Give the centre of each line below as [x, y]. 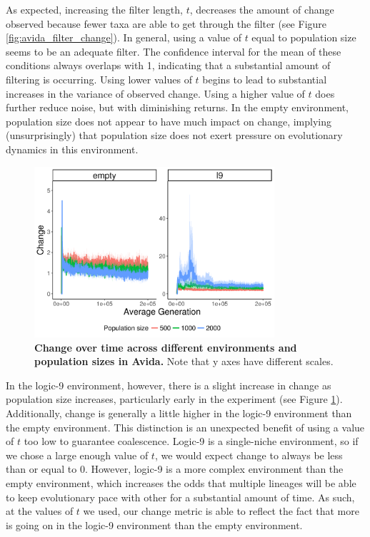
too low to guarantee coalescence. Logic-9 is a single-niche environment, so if [191, 441]
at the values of [40, 511]
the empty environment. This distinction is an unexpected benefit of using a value [185, 427]
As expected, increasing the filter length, [94, 9]
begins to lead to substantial [265, 79]
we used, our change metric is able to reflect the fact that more [221, 511]
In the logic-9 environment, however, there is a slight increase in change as [169, 385]
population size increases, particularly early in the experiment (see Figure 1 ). [174, 399]
